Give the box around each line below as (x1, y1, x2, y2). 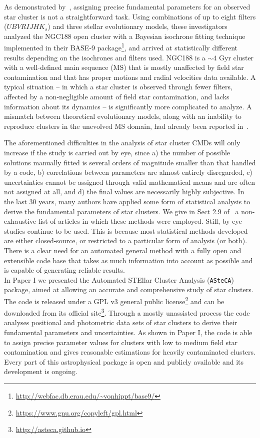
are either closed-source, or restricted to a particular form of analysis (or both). (4, 235, 247, 246)
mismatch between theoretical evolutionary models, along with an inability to (4, 111, 241, 121)
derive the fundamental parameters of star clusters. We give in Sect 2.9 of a (4, 206, 239, 216)
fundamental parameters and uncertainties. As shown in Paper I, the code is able (4, 327, 252, 338)
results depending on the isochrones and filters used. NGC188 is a (4, 52, 205, 62)
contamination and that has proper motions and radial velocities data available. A (4, 71, 256, 82)
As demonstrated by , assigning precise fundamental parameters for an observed (4, 1, 250, 11)
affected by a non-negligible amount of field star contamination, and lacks (4, 91, 229, 101)
